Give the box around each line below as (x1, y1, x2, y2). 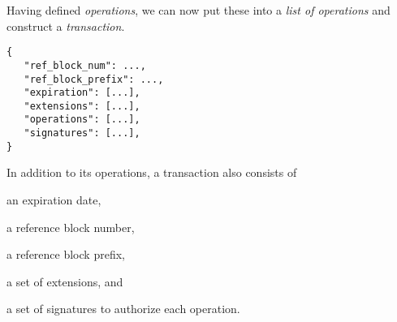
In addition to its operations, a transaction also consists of (6, 164, 297, 181)
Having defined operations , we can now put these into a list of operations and (6, 2, 391, 18)
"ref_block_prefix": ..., (24, 73, 164, 85)
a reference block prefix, (6, 246, 125, 263)
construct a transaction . (6, 17, 125, 34)
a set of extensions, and (6, 273, 123, 290)
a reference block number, (6, 218, 135, 235)
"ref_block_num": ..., (24, 59, 146, 71)
